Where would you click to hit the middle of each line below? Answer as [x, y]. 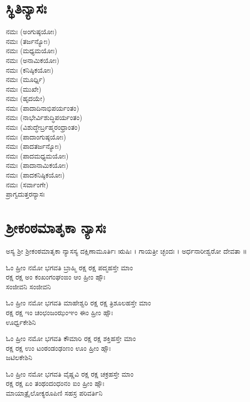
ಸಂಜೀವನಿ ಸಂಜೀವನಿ [29, 286]
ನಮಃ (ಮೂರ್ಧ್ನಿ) [26, 79]
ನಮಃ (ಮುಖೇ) [24, 89]
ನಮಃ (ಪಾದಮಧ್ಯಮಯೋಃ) [37, 155]
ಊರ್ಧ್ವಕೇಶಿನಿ [21, 322]
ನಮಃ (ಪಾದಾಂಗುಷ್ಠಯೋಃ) [36, 136]
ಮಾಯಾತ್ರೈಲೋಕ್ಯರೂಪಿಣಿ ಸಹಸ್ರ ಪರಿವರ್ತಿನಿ [54, 393]
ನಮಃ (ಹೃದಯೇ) [26, 98]
